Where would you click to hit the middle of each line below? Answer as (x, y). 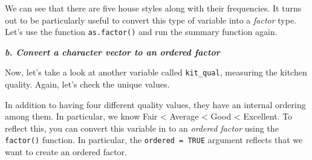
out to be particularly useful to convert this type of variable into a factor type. (151, 20)
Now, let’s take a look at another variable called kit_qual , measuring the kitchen (156, 72)
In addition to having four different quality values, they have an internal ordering (155, 104)
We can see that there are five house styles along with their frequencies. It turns (153, 8)
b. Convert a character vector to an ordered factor (112, 52)
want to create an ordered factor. (66, 152)
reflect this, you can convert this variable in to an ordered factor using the (142, 128)
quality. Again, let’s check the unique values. (87, 84)
